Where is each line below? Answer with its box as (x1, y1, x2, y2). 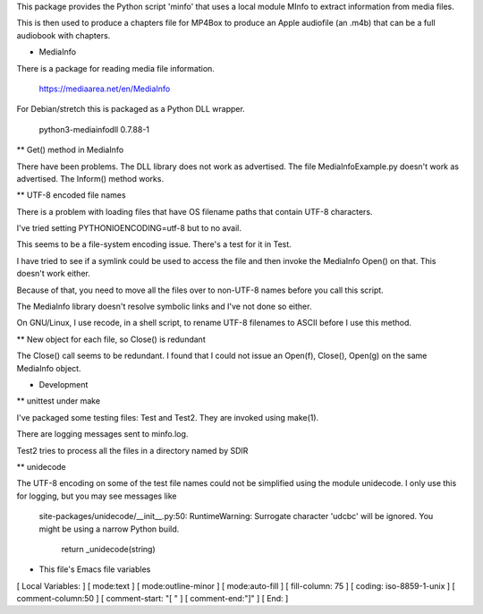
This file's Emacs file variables (38, 564, 151, 575)
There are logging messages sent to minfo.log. (16, 429, 189, 439)
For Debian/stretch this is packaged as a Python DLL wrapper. (16, 104, 245, 115)
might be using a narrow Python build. (38, 524, 180, 534)
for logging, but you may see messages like (16, 490, 177, 501)
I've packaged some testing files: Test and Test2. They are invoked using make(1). (16, 412, 319, 422)
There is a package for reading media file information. (16, 63, 215, 73)
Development (38, 379, 89, 389)
